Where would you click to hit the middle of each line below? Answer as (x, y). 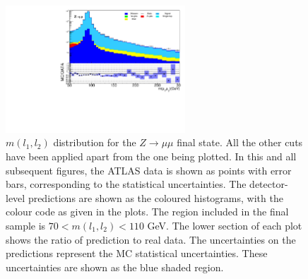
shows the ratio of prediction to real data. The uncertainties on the (151, 239)
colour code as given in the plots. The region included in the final (147, 212)
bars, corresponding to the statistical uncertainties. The (126, 184)
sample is (26, 225)
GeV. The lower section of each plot (225, 225)
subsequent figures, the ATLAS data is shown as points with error (149, 170)
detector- (269, 184)
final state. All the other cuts (240, 142)
